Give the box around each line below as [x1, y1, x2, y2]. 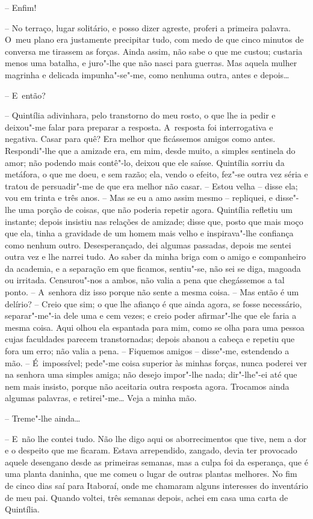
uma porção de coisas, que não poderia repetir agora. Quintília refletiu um [18, 203, 293, 215]
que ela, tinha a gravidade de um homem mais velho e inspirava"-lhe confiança [5, 227, 294, 239]
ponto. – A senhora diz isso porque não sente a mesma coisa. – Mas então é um [5, 286, 299, 298]
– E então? [5, 88, 46, 101]
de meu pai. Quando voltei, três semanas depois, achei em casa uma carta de [5, 491, 288, 503]
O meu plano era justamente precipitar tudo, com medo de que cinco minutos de [5, 33, 304, 46]
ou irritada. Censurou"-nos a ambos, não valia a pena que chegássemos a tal [5, 274, 285, 286]
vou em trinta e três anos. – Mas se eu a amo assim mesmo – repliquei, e [5, 191, 273, 204]
